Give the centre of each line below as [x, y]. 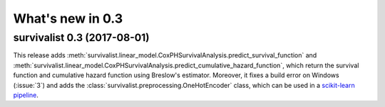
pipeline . [26, 95]
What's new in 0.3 [68, 18]
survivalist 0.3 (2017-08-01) [81, 38]
